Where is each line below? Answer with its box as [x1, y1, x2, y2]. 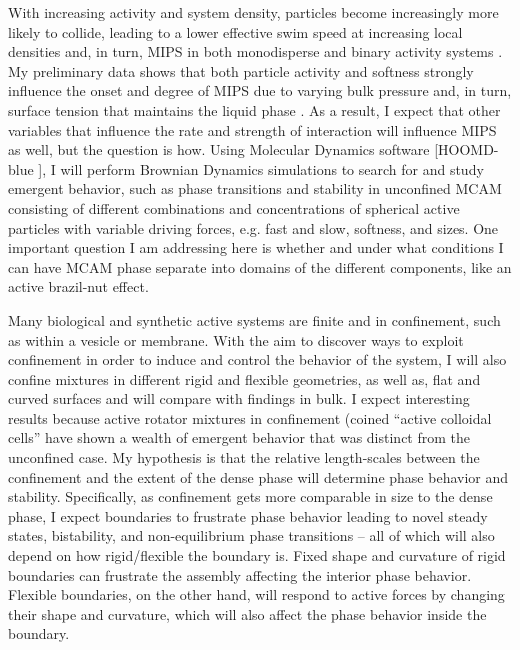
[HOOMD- [434, 139, 499, 160]
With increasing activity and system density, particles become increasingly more [8, 2, 499, 22]
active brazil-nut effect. [8, 276, 149, 297]
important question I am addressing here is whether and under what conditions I [8, 237, 504, 258]
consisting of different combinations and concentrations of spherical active [8, 197, 460, 218]
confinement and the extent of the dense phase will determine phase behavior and [8, 466, 509, 487]
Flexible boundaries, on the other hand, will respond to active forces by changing [8, 584, 505, 605]
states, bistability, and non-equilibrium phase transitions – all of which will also [8, 525, 495, 546]
